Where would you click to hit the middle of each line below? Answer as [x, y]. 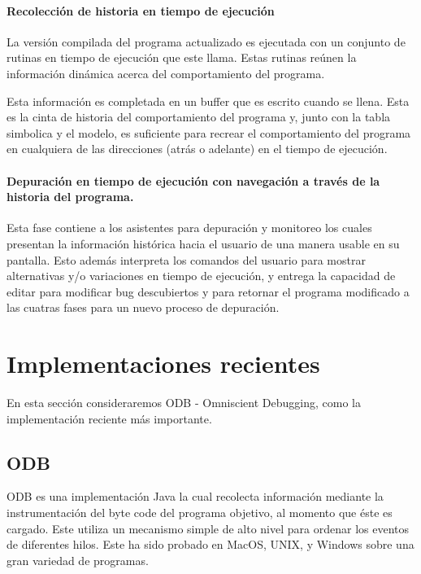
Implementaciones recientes [163, 364]
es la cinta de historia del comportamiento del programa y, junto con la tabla [199, 117]
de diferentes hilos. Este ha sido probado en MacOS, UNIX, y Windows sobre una [210, 544]
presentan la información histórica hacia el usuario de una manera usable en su [203, 243]
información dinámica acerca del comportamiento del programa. [166, 73]
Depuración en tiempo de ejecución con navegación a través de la [193, 180]
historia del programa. [70, 197]
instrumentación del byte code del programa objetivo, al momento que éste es [200, 513]
